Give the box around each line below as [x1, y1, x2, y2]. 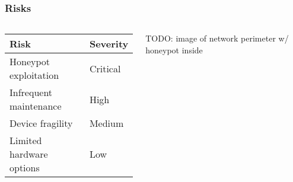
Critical [89, 61, 121, 75]
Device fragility [9, 116, 73, 130]
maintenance [9, 99, 62, 113]
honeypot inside [145, 43, 203, 56]
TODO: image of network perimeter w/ [145, 32, 289, 44]
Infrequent [9, 85, 53, 100]
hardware [9, 147, 48, 161]
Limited [9, 133, 42, 148]
